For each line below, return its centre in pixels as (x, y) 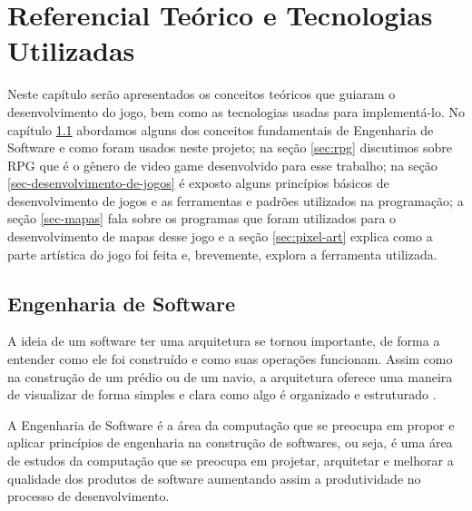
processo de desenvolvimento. (88, 496)
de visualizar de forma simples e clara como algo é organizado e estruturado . (222, 394)
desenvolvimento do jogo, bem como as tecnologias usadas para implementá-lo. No (236, 111)
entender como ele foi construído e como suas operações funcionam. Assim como (230, 359)
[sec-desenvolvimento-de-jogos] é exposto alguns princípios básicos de (198, 183)
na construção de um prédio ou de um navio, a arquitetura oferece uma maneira (230, 376)
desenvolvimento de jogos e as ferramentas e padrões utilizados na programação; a (236, 200)
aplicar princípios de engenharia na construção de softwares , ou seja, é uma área (230, 442)
